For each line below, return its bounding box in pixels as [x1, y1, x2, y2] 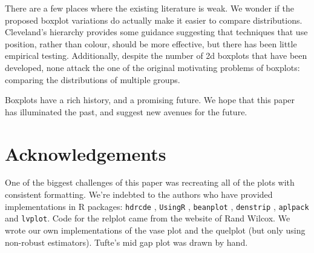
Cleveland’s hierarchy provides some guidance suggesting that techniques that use [5, 25, 308, 38]
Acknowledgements [5, 141, 166, 166]
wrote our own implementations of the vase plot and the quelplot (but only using [5, 223, 306, 236]
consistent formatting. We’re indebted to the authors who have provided [5, 188, 273, 201]
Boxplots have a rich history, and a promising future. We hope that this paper [5, 93, 295, 106]
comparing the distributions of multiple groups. [5, 73, 180, 86]
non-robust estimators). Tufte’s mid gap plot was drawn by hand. [5, 235, 248, 248]
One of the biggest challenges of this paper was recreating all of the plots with [5, 176, 295, 189]
